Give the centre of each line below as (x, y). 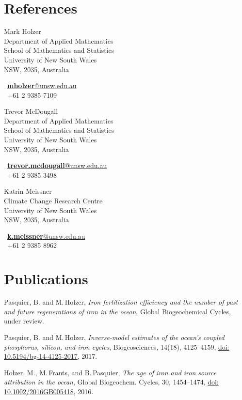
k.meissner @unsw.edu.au (46, 236)
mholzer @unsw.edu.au (42, 85)
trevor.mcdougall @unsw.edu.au (57, 165)
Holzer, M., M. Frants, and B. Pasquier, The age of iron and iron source (110, 372)
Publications (46, 279)
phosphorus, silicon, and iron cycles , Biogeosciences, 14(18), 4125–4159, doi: (117, 346)
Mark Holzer (23, 31)
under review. (24, 321)
